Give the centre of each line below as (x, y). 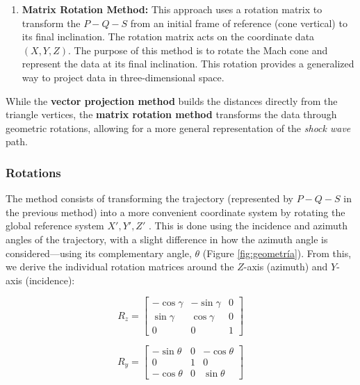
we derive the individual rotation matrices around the (120, 267)
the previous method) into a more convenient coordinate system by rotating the (175, 212)
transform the (51, 23)
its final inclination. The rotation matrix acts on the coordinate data (168, 36)
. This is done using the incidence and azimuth (248, 226)
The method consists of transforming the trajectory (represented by (150, 198)
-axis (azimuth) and (286, 267)
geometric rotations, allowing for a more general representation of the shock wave (178, 128)
